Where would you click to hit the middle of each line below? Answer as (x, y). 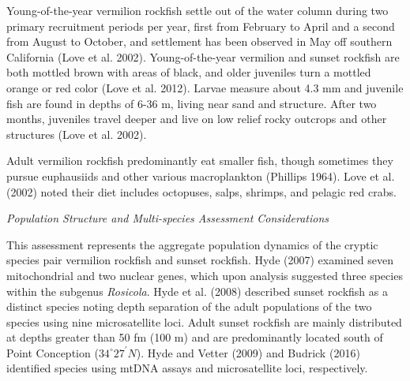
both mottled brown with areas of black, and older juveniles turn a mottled (189, 72)
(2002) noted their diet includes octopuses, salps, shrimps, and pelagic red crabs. (201, 191)
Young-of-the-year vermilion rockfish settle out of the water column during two (197, 10)
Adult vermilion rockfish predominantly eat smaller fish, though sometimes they (200, 161)
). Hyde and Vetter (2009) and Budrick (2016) (248, 352)
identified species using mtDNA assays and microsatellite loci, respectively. (187, 368)
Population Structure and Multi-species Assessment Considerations (168, 218)
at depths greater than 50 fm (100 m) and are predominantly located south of (195, 337)
